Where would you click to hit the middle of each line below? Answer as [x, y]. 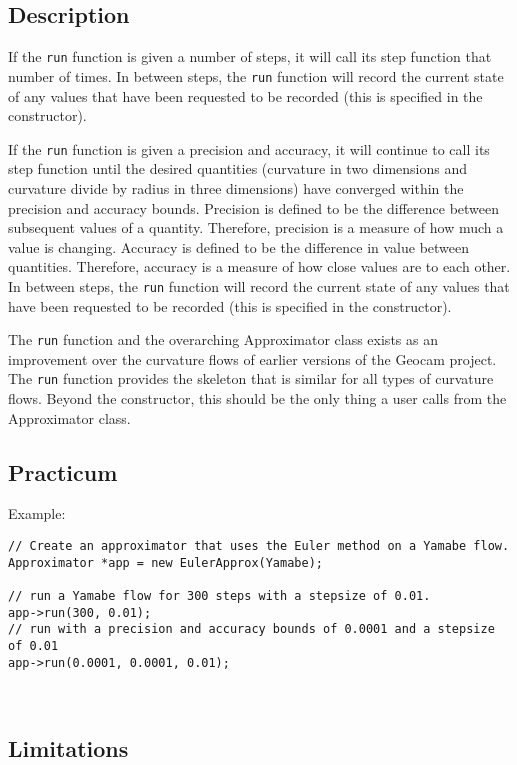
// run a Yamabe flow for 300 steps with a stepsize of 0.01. [219, 596]
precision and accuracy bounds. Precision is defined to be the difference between [254, 207]
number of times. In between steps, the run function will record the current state [256, 75]
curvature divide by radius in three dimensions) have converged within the [236, 187]
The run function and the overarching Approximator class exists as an [223, 339]
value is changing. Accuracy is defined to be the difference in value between [239, 246]
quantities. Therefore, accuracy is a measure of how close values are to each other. [259, 266]
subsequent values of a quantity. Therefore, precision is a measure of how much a [256, 227]
